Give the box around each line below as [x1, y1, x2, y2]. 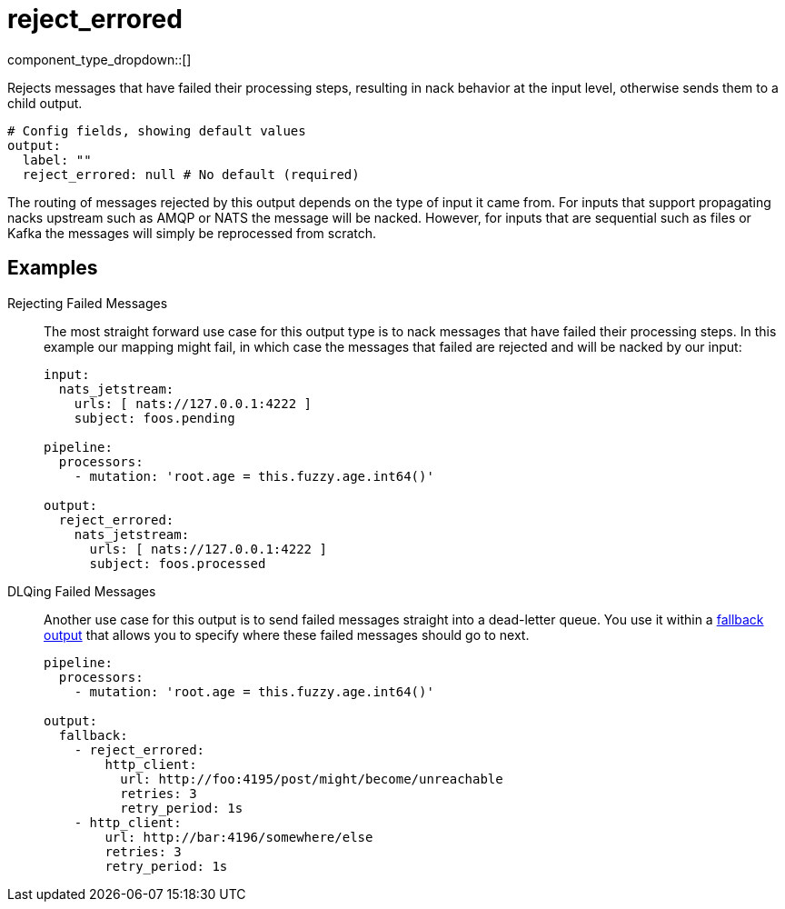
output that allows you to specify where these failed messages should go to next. [44, 626, 530, 643]
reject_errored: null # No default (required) [22, 166, 360, 182]
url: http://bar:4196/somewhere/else [104, 829, 373, 844]
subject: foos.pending [74, 410, 235, 425]
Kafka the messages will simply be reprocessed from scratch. [7, 225, 377, 241]
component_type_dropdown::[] [7, 51, 192, 67]
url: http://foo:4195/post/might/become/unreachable [120, 771, 503, 786]
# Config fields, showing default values [7, 123, 306, 138]
